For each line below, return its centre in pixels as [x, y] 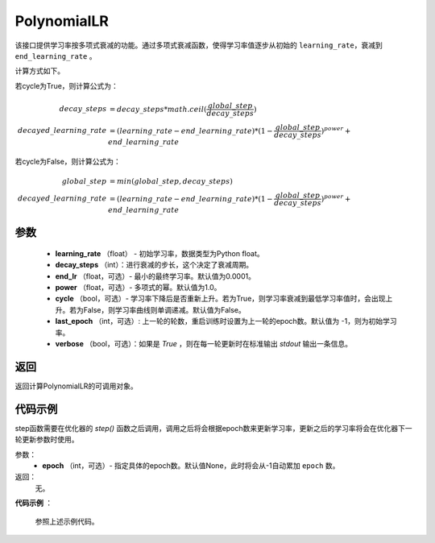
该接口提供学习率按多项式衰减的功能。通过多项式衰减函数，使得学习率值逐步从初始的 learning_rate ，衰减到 [199, 45]
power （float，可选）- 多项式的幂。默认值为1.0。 [138, 288]
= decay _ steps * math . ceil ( [158, 109]
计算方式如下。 [39, 71]
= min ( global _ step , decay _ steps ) [171, 181]
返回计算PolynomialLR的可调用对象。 [77, 386]
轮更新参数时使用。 [47, 440]
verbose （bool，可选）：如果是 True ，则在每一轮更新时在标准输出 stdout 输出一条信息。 [204, 344]
